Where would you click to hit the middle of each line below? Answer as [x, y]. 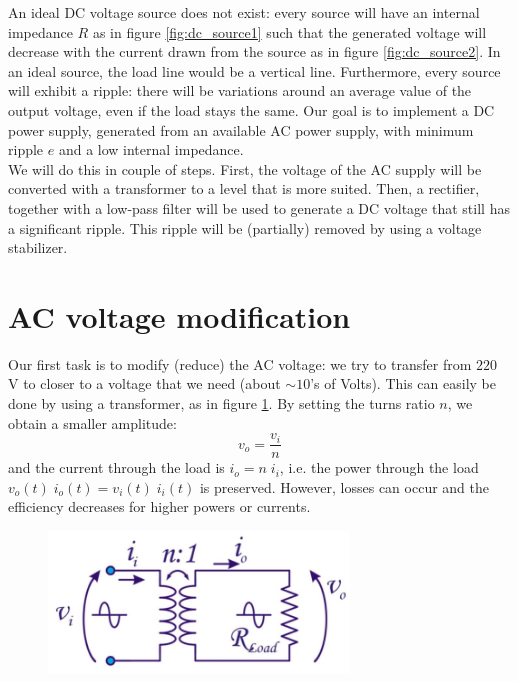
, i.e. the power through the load [379, 467]
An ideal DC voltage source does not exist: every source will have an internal [244, 12]
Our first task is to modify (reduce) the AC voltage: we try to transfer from [240, 363]
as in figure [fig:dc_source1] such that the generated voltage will [289, 31]
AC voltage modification [179, 315]
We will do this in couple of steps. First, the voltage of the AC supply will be [245, 168]
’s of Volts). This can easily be [403, 383]
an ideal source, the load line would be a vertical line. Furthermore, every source [254, 70]
